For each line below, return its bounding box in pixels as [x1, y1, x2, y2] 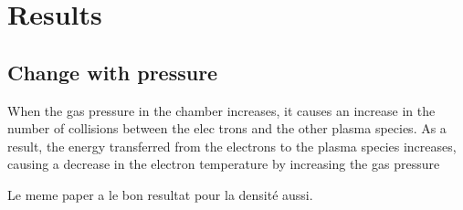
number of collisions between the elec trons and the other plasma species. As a [7, 119, 447, 138]
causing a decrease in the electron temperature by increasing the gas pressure [7, 154, 440, 173]
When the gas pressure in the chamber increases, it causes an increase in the [7, 100, 436, 120]
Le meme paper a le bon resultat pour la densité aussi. [7, 184, 313, 204]
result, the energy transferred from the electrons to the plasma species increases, [7, 136, 457, 155]
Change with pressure [7, 58, 218, 86]
